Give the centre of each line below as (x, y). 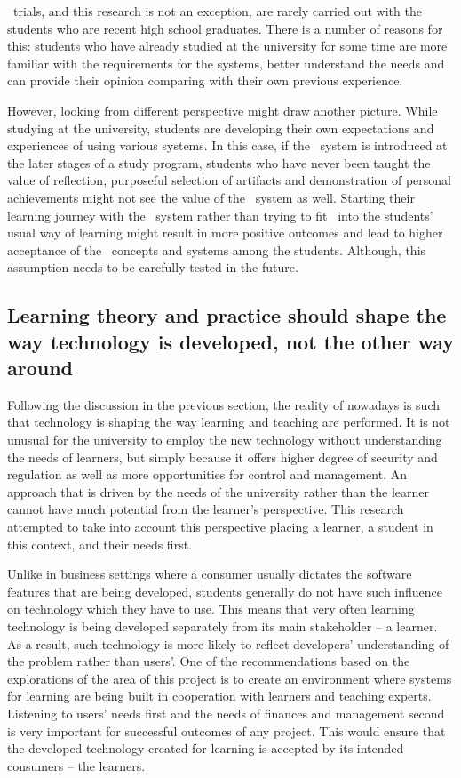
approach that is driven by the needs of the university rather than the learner (218, 491)
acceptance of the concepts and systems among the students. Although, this (217, 249)
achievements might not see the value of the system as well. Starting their (211, 197)
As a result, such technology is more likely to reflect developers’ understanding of (228, 643)
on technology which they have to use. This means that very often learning (211, 609)
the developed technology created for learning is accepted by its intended (206, 748)
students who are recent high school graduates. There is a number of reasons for (225, 28)
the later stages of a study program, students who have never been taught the (219, 162)
